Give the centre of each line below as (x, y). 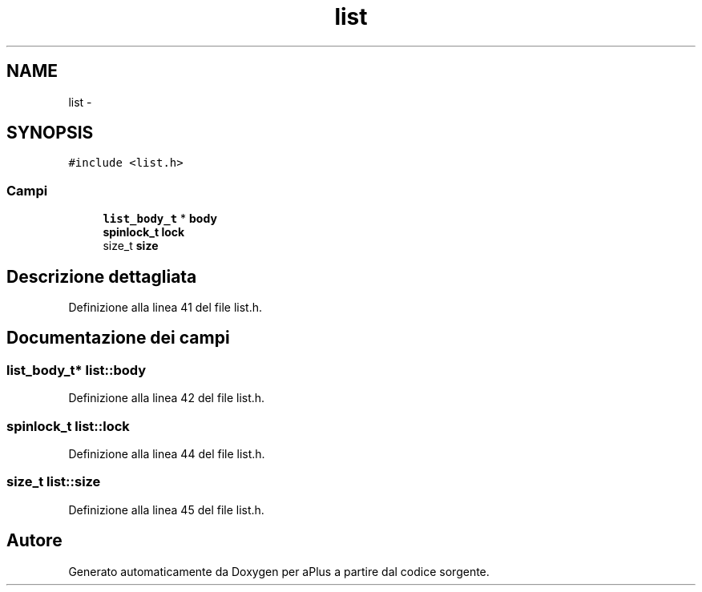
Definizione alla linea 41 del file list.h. (165, 308)
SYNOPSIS (50, 133)
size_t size (131, 246)
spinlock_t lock (144, 232)
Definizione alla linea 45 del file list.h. (166, 509)
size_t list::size (54, 482)
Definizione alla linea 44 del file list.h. (167, 454)
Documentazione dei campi (118, 338)
